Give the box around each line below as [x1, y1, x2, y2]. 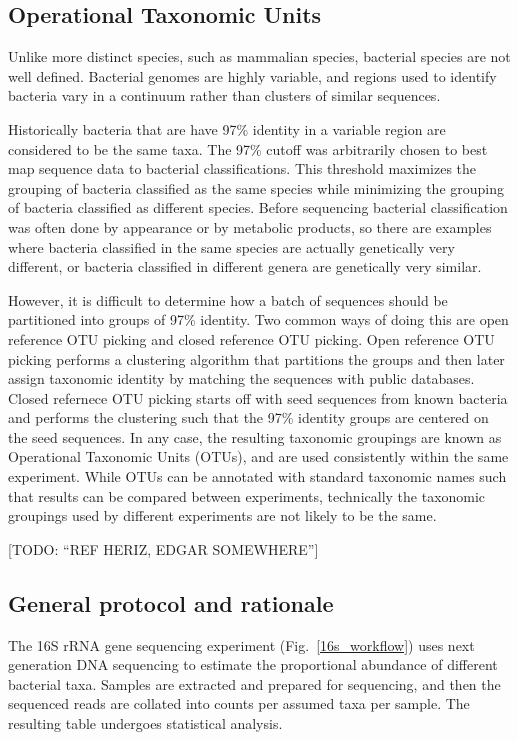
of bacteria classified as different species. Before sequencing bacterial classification [8, 197, 508, 218]
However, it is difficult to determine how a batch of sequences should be [8, 289, 448, 310]
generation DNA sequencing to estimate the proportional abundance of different [8, 654, 498, 675]
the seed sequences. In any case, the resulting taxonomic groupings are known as [8, 426, 502, 447]
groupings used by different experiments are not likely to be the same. [8, 505, 437, 526]
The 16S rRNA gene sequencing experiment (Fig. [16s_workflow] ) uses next [8, 634, 475, 655]
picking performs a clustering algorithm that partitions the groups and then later [8, 348, 505, 369]
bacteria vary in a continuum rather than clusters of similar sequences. [8, 85, 441, 106]
